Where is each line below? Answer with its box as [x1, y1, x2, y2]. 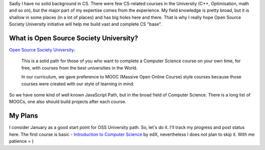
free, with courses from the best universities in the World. [21, 65, 138, 71]
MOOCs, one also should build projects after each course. [9, 99, 127, 105]
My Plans [9, 112, 38, 120]
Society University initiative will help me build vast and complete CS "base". [9, 21, 162, 27]
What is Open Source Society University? [9, 34, 138, 42]
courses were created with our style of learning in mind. [21, 81, 134, 87]
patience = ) [9, 138, 34, 144]
